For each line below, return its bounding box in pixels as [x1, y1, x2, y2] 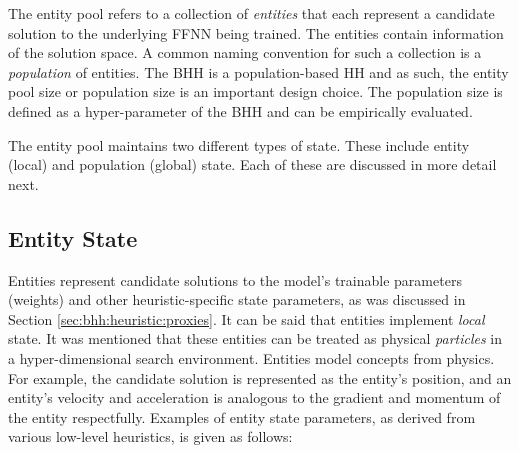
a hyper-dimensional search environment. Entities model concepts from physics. [8, 347, 495, 368]
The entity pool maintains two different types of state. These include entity [8, 134, 470, 155]
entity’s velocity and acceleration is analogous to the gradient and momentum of [8, 387, 501, 408]
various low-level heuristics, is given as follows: [8, 426, 293, 447]
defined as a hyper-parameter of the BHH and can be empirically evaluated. [8, 100, 473, 121]
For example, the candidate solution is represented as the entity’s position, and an [8, 367, 512, 388]
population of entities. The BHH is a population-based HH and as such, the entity [8, 61, 509, 82]
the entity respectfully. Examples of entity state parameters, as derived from [8, 406, 476, 427]
